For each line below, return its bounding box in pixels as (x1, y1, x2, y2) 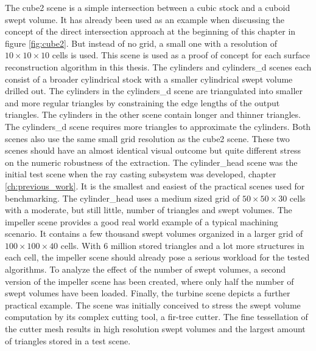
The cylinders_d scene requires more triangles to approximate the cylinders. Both (5, 120, 311, 132)
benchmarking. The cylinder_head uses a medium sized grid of (5, 191, 240, 204)
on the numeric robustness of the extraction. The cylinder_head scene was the (5, 155, 298, 168)
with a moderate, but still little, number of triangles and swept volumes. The (5, 203, 292, 216)
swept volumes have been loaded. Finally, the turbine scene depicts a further (5, 287, 290, 299)
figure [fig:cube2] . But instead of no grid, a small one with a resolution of (5, 36, 278, 49)
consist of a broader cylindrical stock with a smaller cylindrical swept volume (5, 72, 293, 85)
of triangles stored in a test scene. (5, 334, 131, 347)
